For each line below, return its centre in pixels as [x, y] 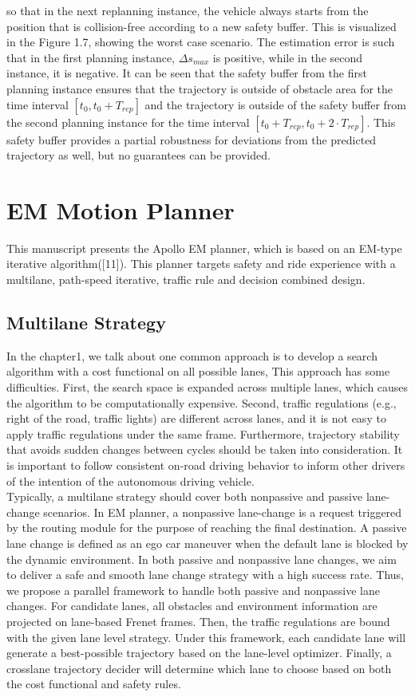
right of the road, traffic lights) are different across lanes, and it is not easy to [196, 418]
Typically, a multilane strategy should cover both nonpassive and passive [185, 496]
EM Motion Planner [121, 209]
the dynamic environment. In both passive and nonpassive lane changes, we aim [202, 559]
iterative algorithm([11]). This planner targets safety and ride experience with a [201, 264]
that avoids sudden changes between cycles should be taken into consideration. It [205, 449]
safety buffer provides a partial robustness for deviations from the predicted [192, 139]
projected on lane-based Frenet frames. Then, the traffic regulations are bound [198, 621]
